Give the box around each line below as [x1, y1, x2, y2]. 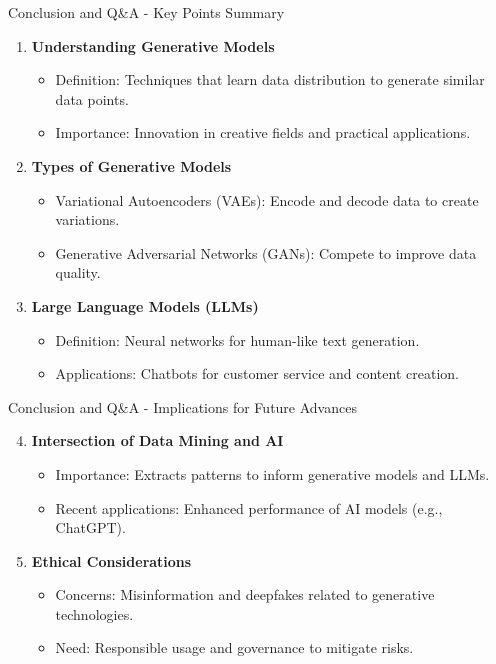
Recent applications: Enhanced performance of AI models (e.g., [55, 497, 443, 518]
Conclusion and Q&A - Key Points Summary [8, 2, 285, 22]
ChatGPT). [55, 517, 126, 538]
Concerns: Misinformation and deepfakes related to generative [55, 584, 435, 605]
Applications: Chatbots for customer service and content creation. [55, 363, 459, 384]
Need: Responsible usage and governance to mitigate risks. [55, 637, 414, 658]
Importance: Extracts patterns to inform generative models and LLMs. [55, 463, 490, 484]
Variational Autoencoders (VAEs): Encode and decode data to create [55, 189, 479, 210]
